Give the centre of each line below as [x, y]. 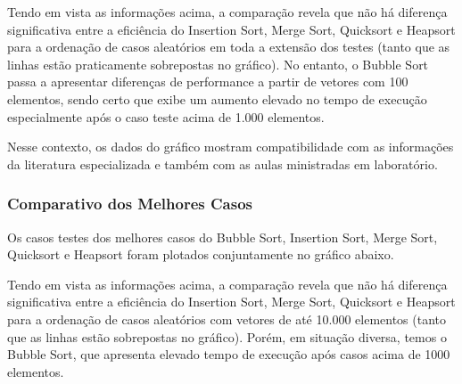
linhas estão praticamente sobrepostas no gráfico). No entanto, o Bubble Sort [218, 64]
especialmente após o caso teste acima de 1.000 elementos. [166, 116]
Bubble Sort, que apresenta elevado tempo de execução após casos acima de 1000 [229, 354]
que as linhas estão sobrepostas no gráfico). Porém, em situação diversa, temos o [227, 336]
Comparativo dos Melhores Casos [130, 204]
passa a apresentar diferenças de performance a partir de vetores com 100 [208, 82]
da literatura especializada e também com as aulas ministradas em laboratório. [223, 163]
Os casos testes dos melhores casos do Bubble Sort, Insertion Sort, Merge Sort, [223, 237]
